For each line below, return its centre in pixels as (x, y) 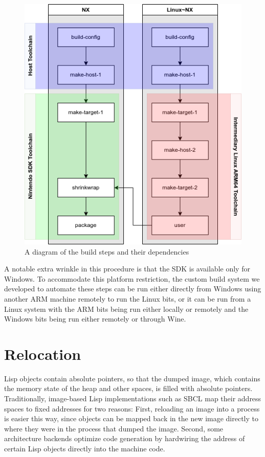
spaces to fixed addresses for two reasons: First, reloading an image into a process (132, 408)
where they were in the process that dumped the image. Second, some (114, 428)
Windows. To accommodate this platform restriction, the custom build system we (132, 278)
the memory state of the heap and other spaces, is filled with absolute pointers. (128, 388)
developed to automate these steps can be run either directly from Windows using (133, 289)
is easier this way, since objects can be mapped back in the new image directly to (131, 418)
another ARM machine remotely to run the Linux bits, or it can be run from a (128, 298)
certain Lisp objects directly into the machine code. (85, 449)
